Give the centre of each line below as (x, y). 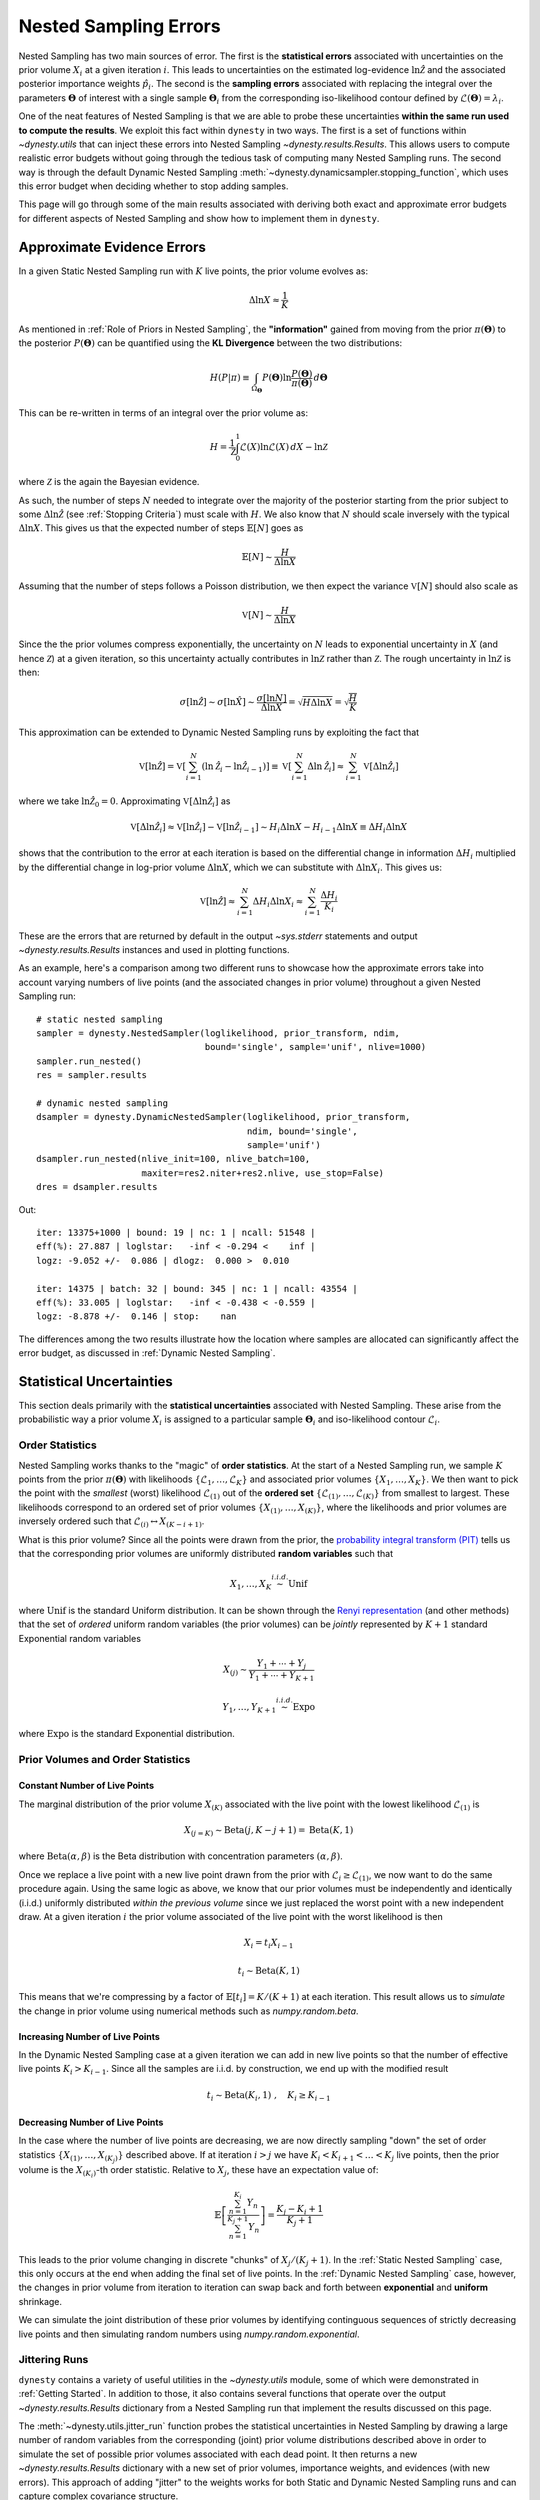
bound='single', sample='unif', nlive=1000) (315, 1047)
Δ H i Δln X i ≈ (278, 902)
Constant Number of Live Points (86, 1786)
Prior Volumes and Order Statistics (104, 1759)
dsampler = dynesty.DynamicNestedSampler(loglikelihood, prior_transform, (223, 1117)
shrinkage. (40, 2301)
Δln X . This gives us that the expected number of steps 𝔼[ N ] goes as (161, 528)
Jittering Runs (53, 2360)
